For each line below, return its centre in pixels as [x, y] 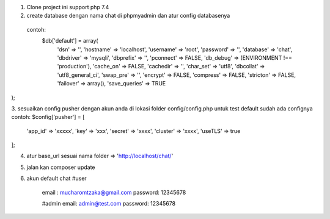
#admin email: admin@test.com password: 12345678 [109, 204]
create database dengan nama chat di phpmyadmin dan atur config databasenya [128, 16]
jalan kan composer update [61, 167]
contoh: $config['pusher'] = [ [48, 117]
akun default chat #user [57, 178]
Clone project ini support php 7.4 [68, 7]
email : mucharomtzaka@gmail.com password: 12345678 [114, 192]
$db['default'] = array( [70, 41]
